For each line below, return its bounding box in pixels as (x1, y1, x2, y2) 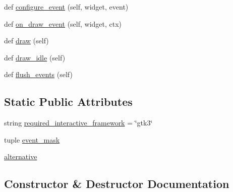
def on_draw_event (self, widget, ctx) (4, 18, 122, 29)
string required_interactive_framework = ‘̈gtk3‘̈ (4, 117, 153, 128)
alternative (4, 151, 37, 162)
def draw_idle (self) (4, 52, 66, 62)
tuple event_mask (4, 134, 60, 145)
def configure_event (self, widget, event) (4, 2, 129, 12)
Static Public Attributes (4, 94, 133, 109)
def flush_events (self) (4, 69, 73, 80)
